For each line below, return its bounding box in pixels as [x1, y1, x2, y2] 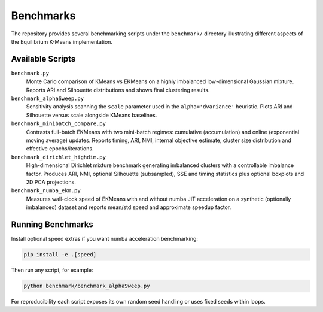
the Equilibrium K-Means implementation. [11, 38, 113, 45]
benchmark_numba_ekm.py [11, 187, 81, 194]
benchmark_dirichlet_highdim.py [11, 153, 106, 160]
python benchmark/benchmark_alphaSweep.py [23, 282, 150, 289]
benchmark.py [11, 69, 50, 77]
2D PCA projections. [26, 178, 76, 186]
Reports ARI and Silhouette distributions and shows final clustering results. [26, 86, 210, 93]
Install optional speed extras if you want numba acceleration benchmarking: [11, 235, 199, 242]
